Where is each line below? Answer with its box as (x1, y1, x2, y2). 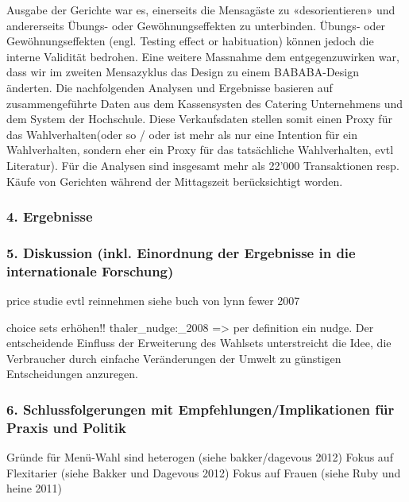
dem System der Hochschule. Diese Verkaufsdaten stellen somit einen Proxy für (6, 110, 392, 127)
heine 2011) (6, 480, 62, 496)
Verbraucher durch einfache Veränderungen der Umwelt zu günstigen (6, 349, 341, 366)
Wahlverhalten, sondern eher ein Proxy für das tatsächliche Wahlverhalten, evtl (6, 141, 394, 158)
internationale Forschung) (6, 261, 174, 280)
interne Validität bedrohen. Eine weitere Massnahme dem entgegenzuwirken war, (6, 48, 399, 64)
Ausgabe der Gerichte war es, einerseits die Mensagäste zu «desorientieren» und (6, 2, 395, 17)
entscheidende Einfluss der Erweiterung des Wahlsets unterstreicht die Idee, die (6, 334, 392, 351)
